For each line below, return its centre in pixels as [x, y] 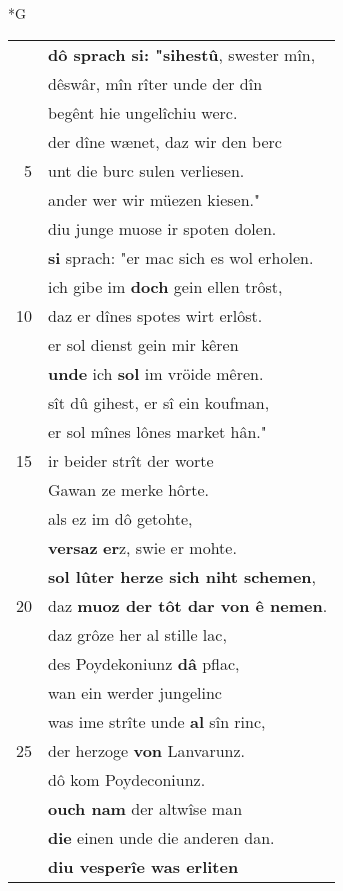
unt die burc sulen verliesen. [146, 170]
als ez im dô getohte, [120, 518]
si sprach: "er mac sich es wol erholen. [181, 257]
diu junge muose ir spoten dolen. [162, 228]
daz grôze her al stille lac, [137, 634]
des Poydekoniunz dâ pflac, [144, 663]
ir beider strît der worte [131, 460]
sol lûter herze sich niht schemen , [182, 576]
